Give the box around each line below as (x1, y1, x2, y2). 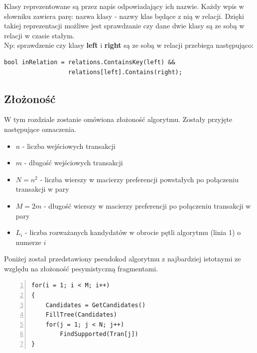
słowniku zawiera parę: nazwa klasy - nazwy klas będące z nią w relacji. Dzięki (4, 10, 244, 21)
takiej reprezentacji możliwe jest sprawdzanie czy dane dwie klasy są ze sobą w (4, 20, 245, 31)
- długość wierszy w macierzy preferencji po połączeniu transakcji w (44, 200, 251, 211)
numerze (15, 236, 41, 247)
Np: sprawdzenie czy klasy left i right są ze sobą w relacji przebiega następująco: (4, 40, 254, 50)
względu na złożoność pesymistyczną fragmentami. (4, 263, 158, 273)
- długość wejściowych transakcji (24, 157, 123, 168)
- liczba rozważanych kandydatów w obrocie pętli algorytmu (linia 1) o (25, 227, 241, 237)
